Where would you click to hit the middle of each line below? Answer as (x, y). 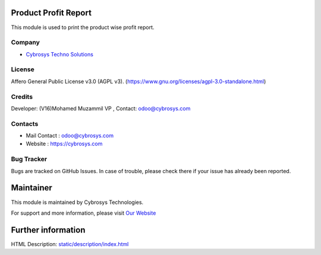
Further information (48, 230)
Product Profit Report (51, 13)
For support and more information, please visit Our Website (84, 213)
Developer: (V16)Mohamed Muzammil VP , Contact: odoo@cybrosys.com (101, 108)
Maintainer (32, 188)
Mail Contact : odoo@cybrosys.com (70, 136)
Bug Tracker (29, 159)
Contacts (25, 123)
